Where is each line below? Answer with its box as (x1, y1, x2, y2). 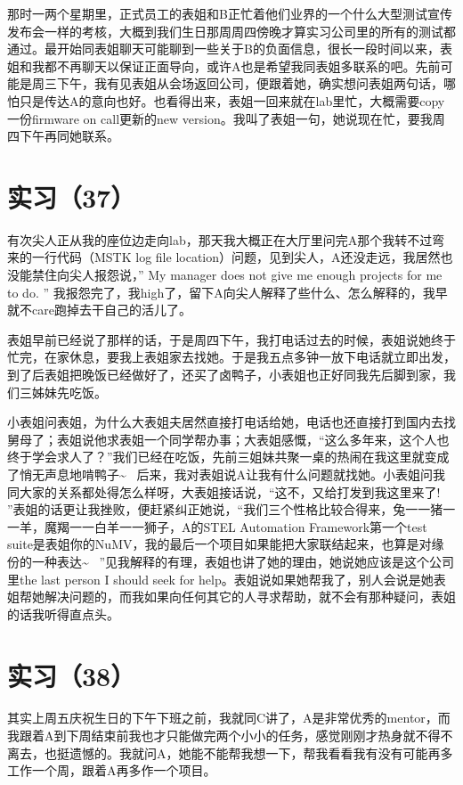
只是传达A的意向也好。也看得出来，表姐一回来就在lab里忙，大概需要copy (19, 91, 445, 110)
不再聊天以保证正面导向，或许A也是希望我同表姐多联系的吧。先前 (56, 56, 441, 75)
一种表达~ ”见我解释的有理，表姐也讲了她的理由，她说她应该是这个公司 (31, 552, 455, 570)
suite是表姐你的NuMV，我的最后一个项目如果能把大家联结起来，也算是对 (7, 535, 432, 553)
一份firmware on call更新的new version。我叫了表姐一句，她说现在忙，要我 (7, 109, 433, 127)
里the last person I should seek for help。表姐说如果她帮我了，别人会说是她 (7, 569, 434, 588)
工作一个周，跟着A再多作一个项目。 (7, 761, 216, 780)
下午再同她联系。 (19, 127, 119, 145)
